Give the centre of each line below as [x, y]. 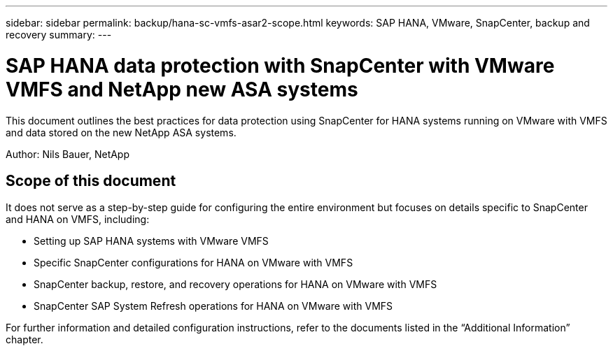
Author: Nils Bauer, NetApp [68, 154]
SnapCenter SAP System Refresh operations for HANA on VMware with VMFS [213, 306]
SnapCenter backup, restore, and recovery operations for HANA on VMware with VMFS [235, 285]
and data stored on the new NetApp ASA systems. [121, 132]
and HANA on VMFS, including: [78, 220]
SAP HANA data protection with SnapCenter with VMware [280, 65]
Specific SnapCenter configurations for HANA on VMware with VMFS [193, 263]
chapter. [24, 340]
